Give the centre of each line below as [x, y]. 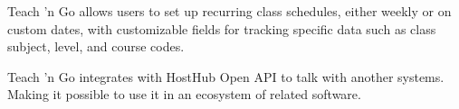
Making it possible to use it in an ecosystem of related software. [184, 94]
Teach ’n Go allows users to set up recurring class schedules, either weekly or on [229, 11]
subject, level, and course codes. [96, 46]
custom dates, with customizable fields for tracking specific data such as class [222, 28]
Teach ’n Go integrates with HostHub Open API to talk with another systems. [226, 76]
